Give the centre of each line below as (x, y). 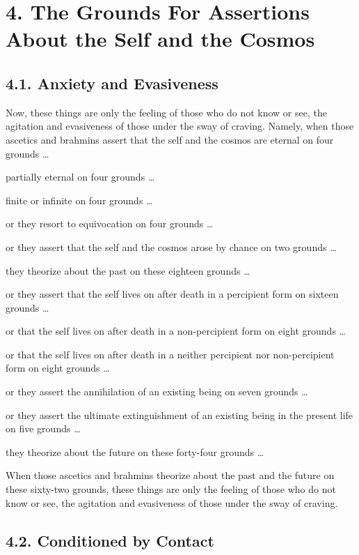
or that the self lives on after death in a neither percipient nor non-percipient (170, 354)
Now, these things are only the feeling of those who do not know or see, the (166, 112)
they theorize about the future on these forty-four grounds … (135, 451)
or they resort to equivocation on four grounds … (110, 223)
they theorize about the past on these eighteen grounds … (128, 270)
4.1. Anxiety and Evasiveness (112, 83)
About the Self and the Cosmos (160, 39)
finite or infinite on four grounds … (79, 200)
